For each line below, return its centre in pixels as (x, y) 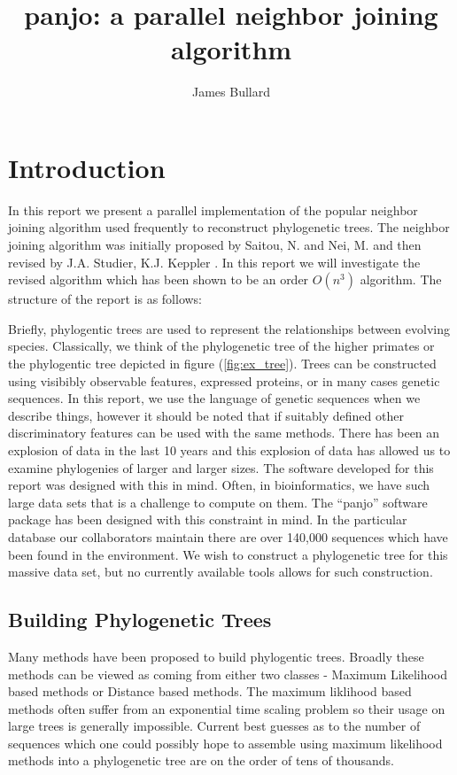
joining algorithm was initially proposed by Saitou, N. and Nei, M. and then (215, 245)
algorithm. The (401, 279)
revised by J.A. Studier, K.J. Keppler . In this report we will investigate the (214, 262)
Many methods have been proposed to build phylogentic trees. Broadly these (216, 656)
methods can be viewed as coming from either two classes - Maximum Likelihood (228, 674)
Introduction (87, 167)
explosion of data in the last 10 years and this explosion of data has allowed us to (229, 449)
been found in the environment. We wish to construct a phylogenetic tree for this (228, 554)
